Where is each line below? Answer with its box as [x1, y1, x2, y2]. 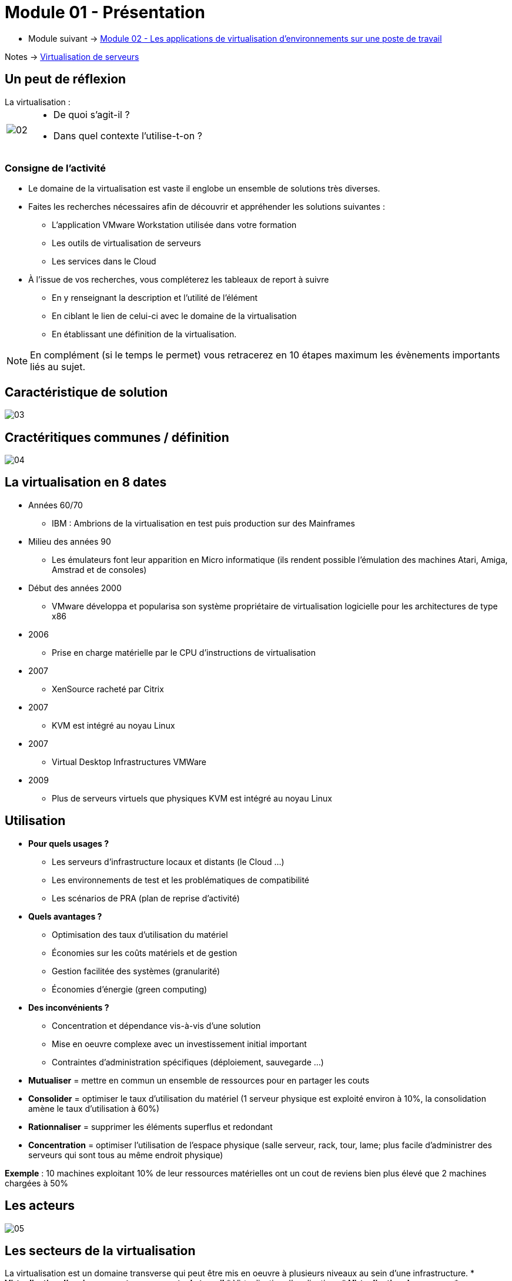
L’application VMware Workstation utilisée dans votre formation [52, 220, 297, 230]
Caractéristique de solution [5, 384, 168, 400]
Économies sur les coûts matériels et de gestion [52, 947, 237, 958]
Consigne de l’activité [5, 162, 106, 174]
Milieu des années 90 [28, 536, 111, 546]
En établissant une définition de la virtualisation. [52, 329, 237, 340]
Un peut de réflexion [5, 72, 126, 87]
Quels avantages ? [28, 911, 102, 921]
